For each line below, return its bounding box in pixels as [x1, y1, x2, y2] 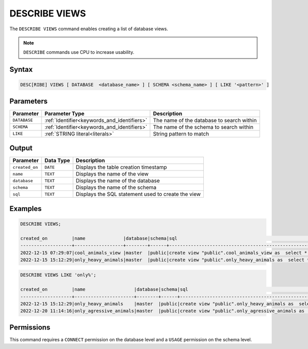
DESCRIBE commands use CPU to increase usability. [23, 49, 134, 55]
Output [9, 144, 33, 152]
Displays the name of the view [75, 170, 149, 178]
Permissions [9, 323, 51, 332]
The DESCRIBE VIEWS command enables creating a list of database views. [9, 26, 168, 32]
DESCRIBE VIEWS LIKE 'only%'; [20, 272, 97, 278]
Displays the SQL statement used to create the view [75, 190, 201, 198]
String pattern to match [153, 130, 209, 137]
